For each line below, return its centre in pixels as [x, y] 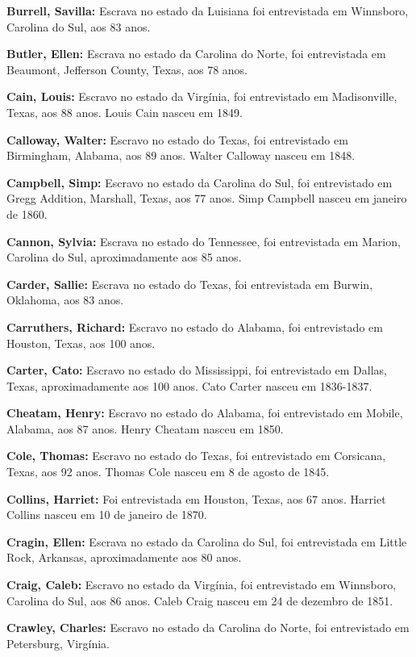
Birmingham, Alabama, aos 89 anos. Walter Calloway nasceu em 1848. [181, 155]
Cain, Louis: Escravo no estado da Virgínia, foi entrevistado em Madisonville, [202, 96]
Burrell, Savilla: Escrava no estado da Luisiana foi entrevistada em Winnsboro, [208, 10]
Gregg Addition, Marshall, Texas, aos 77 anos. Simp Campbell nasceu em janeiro [207, 198]
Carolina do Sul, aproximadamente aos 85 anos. [124, 257]
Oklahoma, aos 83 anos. [65, 300]
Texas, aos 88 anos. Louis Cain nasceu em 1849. [125, 112]
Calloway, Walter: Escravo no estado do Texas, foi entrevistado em [177, 139]
